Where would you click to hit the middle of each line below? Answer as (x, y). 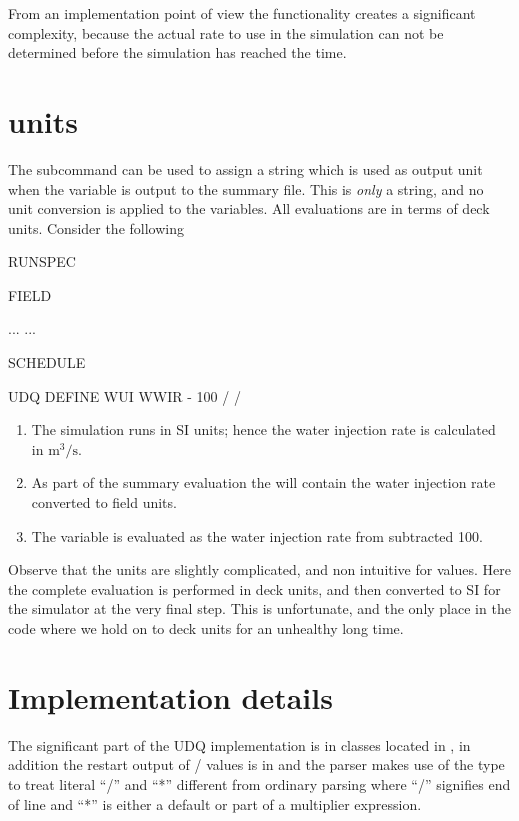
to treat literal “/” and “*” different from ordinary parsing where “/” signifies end (259, 783)
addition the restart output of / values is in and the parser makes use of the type (256, 764)
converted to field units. (104, 502)
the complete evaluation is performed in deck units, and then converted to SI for (254, 588)
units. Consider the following (96, 227)
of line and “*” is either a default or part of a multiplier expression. (215, 803)
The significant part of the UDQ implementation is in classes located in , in (239, 744)
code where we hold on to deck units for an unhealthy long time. (206, 628)
